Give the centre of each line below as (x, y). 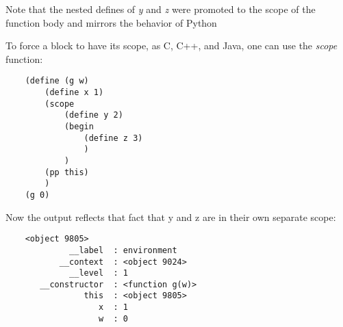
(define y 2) (93, 115)
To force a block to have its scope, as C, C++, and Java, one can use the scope (171, 45)
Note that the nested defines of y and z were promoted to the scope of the (161, 9)
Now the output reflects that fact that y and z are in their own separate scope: (171, 217)
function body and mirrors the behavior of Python (111, 22)
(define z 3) (113, 138)
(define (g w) (57, 81)
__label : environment (123, 250)
